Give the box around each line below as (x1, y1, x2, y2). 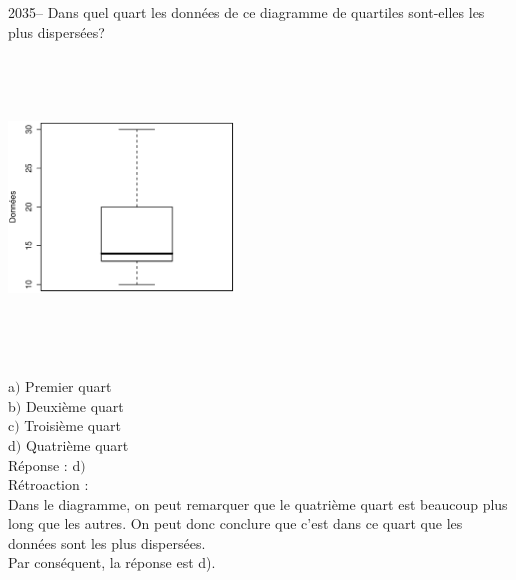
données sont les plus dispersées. (8, 532, 206, 553)
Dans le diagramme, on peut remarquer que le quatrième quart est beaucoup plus (8, 493, 508, 514)
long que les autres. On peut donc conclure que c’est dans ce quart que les (8, 513, 463, 534)
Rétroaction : (8, 474, 89, 495)
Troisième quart (24, 415, 121, 436)
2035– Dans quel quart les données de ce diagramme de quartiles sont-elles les (8, 2, 485, 22)
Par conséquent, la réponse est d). (8, 552, 216, 573)
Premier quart (25, 376, 112, 397)
